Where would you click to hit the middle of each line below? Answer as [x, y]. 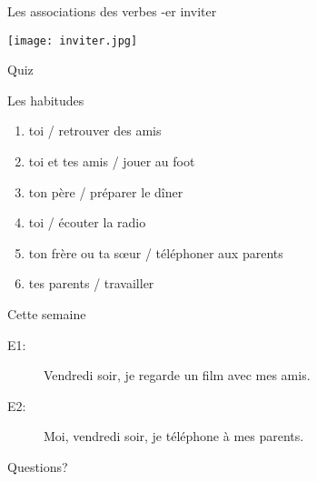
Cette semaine [47, 314]
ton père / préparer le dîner [106, 191]
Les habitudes [46, 100]
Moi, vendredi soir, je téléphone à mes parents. [174, 436]
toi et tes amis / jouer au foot [112, 161]
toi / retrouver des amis [95, 131]
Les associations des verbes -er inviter [112, 11]
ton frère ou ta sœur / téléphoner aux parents [156, 252]
